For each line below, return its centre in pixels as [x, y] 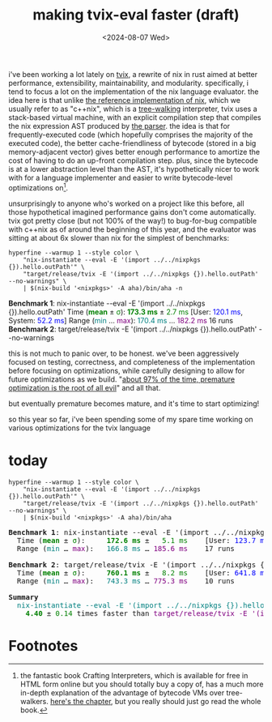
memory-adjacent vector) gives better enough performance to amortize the [134, 152]
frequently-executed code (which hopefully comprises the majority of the [131, 135]
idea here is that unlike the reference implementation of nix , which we [125, 100]
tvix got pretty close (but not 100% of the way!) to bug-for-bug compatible [133, 220]
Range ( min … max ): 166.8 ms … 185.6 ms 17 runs [125, 548]
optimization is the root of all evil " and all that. [85, 387]
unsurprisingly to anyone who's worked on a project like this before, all [126, 203]
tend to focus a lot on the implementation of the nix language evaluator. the [134, 92]
